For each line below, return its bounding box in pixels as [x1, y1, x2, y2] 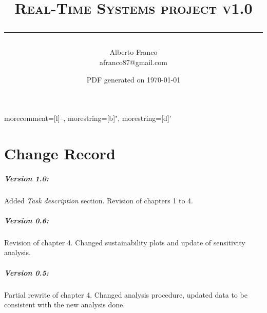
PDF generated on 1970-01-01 [86, 74, 181, 85]
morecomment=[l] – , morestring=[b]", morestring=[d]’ [4, 113, 171, 123]
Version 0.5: [4, 267, 49, 278]
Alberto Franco [109, 47, 158, 57]
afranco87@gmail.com [100, 56, 167, 67]
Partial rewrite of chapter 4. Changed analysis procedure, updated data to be [4, 289, 247, 300]
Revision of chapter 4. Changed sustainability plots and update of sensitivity [4, 237, 245, 247]
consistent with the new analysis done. [4, 299, 125, 310]
